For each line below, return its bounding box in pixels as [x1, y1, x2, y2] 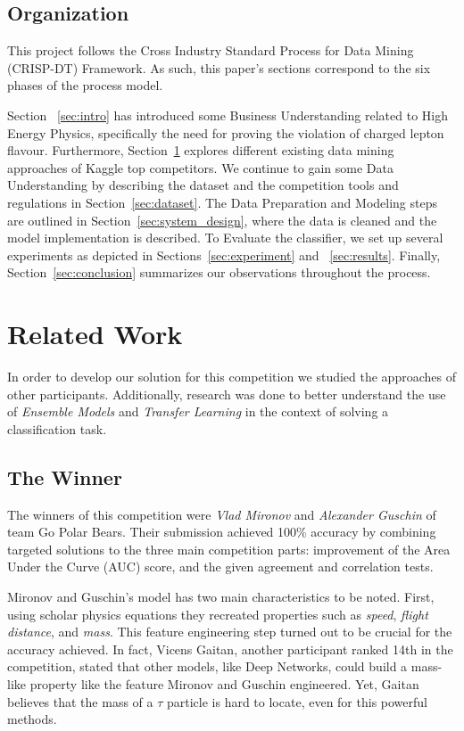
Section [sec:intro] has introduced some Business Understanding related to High [7, 105, 449, 124]
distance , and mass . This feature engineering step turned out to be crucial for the [7, 622, 452, 641]
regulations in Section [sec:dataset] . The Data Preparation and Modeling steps [7, 193, 437, 211]
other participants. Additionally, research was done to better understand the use [7, 384, 446, 403]
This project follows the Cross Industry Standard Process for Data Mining [7, 41, 414, 60]
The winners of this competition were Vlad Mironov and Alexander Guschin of [7, 505, 436, 523]
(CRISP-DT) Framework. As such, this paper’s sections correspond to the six [7, 58, 431, 77]
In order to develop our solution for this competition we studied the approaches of [7, 367, 456, 386]
